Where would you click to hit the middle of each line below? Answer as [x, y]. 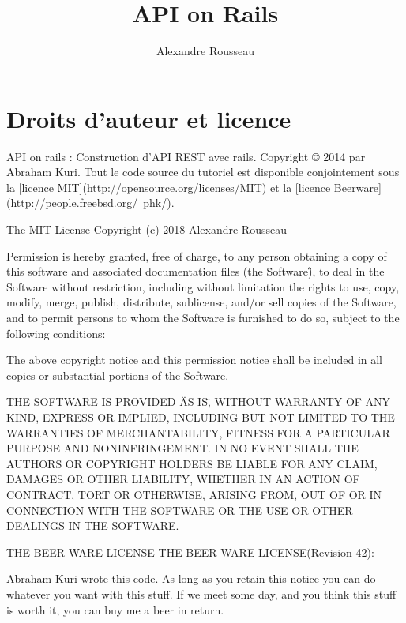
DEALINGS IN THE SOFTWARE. [93, 525]
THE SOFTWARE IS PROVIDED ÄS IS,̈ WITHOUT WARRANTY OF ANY [199, 402]
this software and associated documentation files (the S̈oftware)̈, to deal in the [195, 271]
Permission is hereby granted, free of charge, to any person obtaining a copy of [197, 255]
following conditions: [56, 333]
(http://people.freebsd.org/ [72, 203]
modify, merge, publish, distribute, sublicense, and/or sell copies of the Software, [201, 302]
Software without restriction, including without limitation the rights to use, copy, [203, 286]
